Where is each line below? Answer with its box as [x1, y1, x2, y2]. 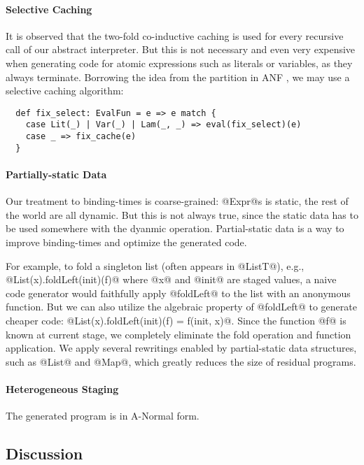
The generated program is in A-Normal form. [6, 408, 199, 423]
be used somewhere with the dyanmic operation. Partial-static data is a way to [6, 221, 344, 236]
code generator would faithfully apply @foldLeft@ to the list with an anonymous [6, 285, 351, 300]
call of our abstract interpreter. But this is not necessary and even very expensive [6, 42, 356, 57]
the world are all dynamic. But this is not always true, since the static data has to [6, 207, 358, 222]
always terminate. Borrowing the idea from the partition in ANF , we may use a [6, 69, 350, 84]
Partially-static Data [6, 166, 107, 181]
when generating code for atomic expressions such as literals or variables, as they [6, 55, 353, 70]
